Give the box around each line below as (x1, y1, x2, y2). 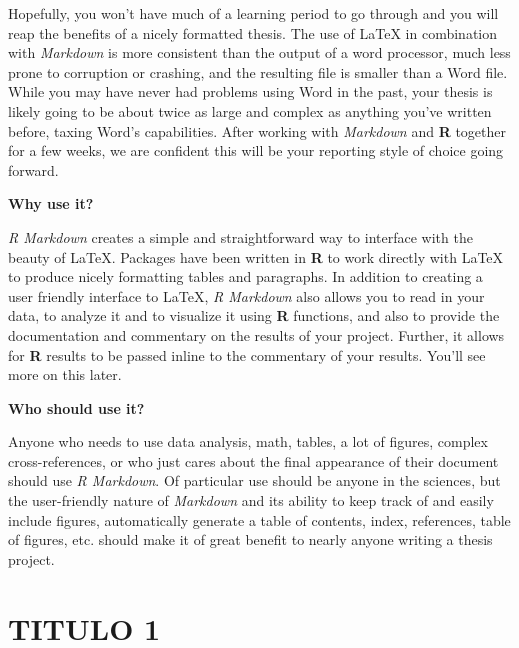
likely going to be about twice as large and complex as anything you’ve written (8, 100, 492, 121)
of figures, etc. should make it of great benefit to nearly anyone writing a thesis (8, 529, 493, 550)
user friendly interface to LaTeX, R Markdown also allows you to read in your (8, 285, 485, 306)
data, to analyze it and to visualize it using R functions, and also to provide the (8, 305, 500, 326)
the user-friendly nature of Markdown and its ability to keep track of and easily (8, 490, 494, 511)
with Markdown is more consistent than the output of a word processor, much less (8, 42, 511, 63)
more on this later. (8, 364, 122, 385)
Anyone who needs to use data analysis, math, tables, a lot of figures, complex (8, 431, 488, 452)
